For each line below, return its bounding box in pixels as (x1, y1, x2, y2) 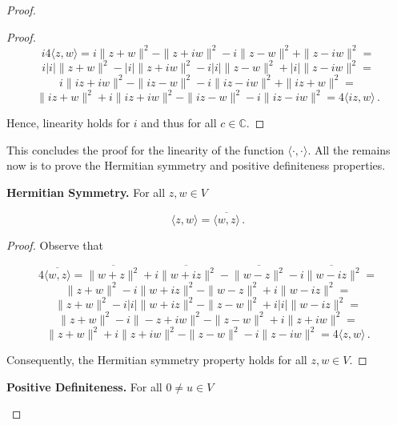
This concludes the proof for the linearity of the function (6, 141, 284, 158)
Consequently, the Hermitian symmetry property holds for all (6, 351, 307, 368)
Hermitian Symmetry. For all (6, 183, 166, 200)
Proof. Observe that (6, 236, 104, 253)
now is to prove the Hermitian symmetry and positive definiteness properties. (6, 157, 386, 174)
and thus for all (141, 114, 217, 131)
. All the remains (307, 141, 391, 158)
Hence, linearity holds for (6, 114, 130, 131)
